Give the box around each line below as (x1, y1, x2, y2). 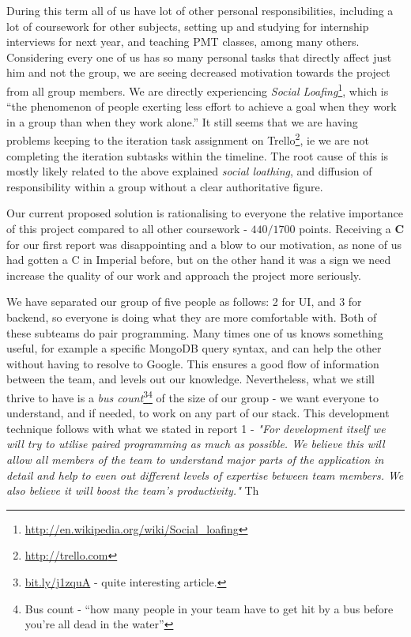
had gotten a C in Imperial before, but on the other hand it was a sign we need (6, 251, 391, 268)
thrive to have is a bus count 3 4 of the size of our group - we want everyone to (6, 386, 379, 405)
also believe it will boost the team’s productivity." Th (6, 482, 259, 499)
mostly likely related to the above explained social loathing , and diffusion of (6, 163, 372, 179)
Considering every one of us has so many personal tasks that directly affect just (6, 48, 392, 65)
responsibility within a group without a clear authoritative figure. (6, 178, 323, 194)
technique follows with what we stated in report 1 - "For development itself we (6, 420, 386, 436)
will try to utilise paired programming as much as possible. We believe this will (6, 435, 385, 452)
